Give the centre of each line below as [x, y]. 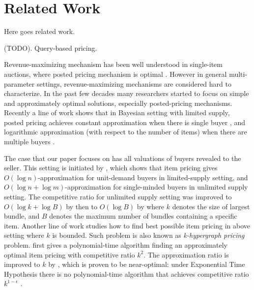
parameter [19, 83]
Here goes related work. [40, 31]
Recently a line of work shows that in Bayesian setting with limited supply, [117, 113]
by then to [82, 206]
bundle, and [22, 216]
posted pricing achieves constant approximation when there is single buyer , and [125, 122]
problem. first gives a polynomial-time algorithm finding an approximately [116, 245]
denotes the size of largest [211, 206]
